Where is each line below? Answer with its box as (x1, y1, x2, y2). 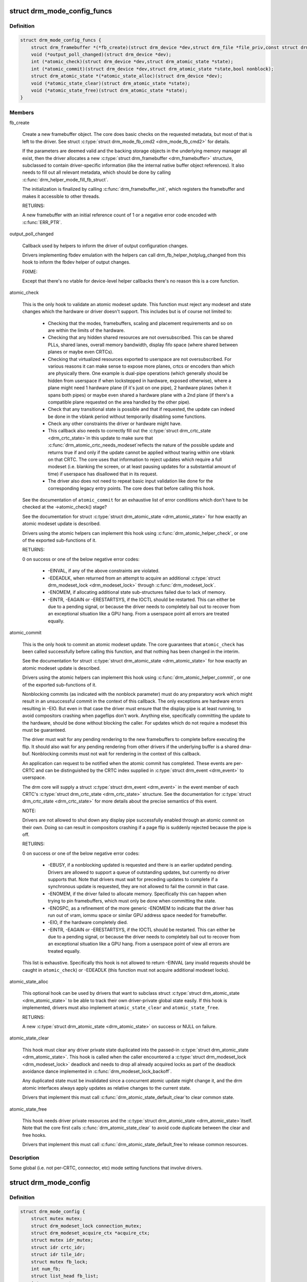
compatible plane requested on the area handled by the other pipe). (48, 399, 191, 405)
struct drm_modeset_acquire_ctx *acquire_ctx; (31, 1230, 150, 1236)
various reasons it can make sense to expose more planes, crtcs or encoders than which (48, 363, 235, 369)
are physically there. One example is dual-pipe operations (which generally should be (48, 370, 228, 376)
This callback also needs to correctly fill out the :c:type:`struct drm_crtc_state (48, 428, 211, 434)
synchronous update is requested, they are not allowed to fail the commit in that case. (48, 884, 229, 890)
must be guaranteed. (22, 727, 67, 733)
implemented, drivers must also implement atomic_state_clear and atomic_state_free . (22, 1005, 220, 1011)
